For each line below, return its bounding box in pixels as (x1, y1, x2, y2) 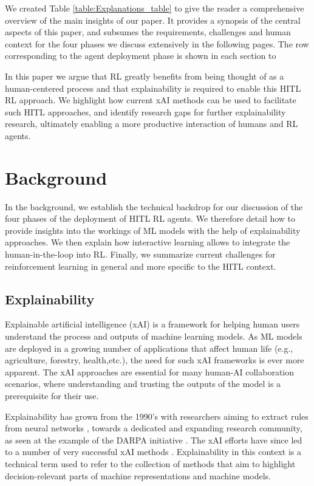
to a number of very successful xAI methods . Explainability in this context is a (5, 445, 302, 458)
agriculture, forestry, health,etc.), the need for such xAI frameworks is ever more (5, 354, 304, 366)
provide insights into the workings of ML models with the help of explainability (5, 224, 301, 236)
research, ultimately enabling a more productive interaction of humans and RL (5, 117, 298, 130)
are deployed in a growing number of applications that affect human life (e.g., (5, 341, 293, 354)
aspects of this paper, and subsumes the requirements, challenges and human (5, 26, 291, 38)
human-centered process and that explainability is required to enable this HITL (5, 81, 301, 94)
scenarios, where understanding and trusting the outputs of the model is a (5, 377, 281, 390)
